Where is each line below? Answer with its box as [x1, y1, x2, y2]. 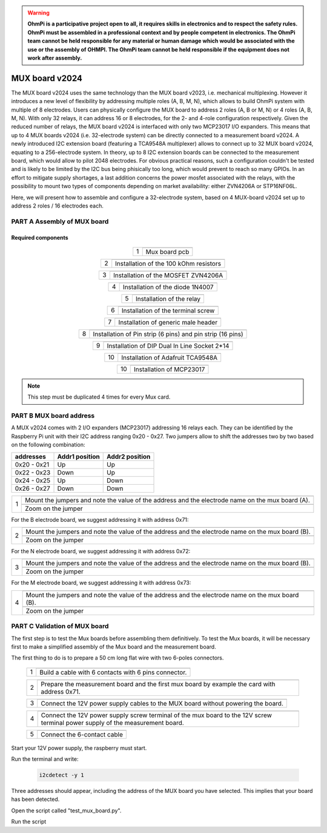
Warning [27, 9, 50, 16]
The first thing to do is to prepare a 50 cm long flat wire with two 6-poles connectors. [11, 654, 224, 661]
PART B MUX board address [11, 411, 95, 420]
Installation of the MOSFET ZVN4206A [113, 271, 223, 279]
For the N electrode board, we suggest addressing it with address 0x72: [11, 547, 191, 555]
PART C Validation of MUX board [11, 622, 109, 630]
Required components [11, 234, 69, 241]
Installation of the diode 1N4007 [122, 283, 214, 291]
